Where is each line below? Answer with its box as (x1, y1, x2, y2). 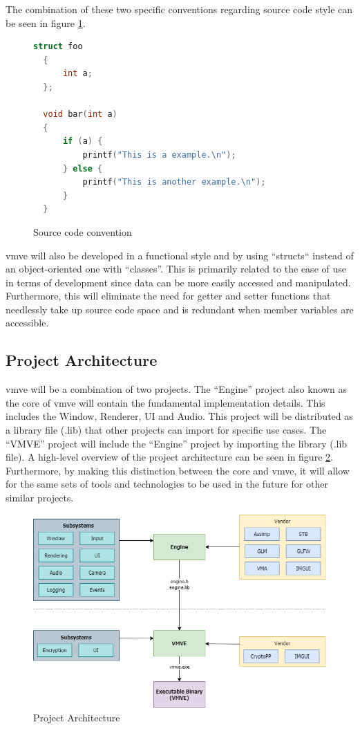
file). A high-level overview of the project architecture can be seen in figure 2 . (6, 450, 333, 464)
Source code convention (33, 224, 132, 239)
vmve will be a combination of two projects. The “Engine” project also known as (6, 382, 347, 396)
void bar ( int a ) (43, 109, 117, 120)
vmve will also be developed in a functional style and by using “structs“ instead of (6, 248, 354, 262)
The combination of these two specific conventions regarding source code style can (6, 2, 353, 16)
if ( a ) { (62, 136, 103, 147)
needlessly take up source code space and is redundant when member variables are (6, 302, 354, 316)
